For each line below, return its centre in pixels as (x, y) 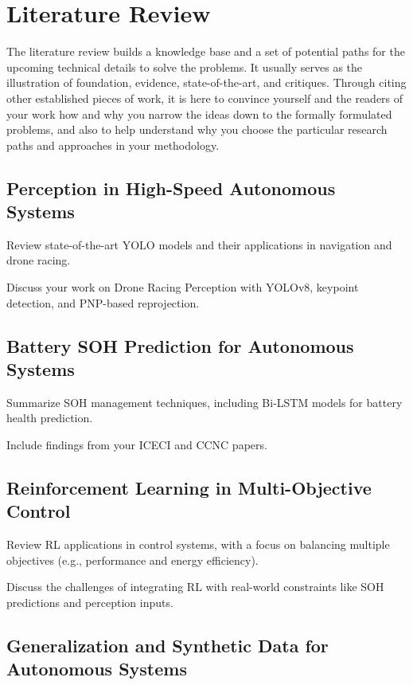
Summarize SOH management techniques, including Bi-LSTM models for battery (205, 402)
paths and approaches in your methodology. (113, 145)
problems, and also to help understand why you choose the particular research (197, 129)
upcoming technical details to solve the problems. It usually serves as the (185, 67)
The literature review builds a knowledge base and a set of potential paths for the (206, 51)
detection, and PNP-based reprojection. (103, 302)
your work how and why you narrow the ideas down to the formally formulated (199, 114)
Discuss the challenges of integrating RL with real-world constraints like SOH (195, 587)
